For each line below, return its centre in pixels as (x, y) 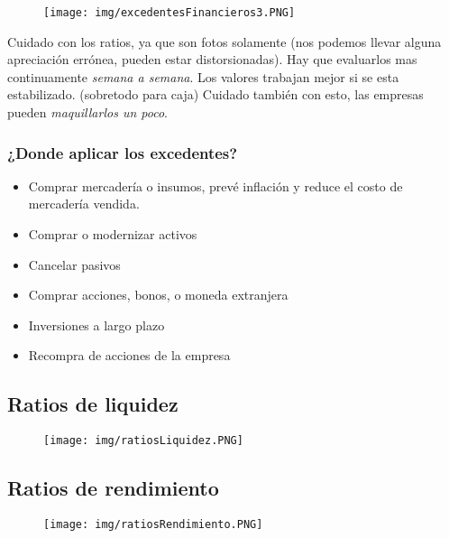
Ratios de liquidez (93, 404)
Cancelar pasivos (74, 264)
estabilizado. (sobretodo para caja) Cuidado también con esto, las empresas (215, 94)
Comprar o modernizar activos (113, 234)
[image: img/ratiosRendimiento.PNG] (153, 525)
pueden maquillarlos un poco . (87, 112)
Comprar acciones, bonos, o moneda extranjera (158, 295)
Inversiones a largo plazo (96, 325)
